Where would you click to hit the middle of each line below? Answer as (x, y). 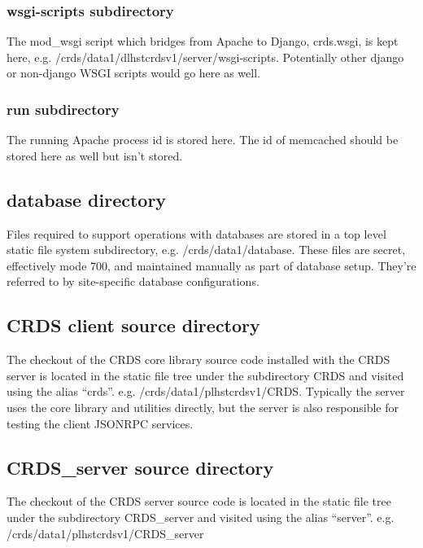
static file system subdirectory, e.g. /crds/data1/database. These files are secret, (206, 250)
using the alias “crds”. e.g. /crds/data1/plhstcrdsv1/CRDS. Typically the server (206, 391)
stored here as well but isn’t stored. (95, 155)
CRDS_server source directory (140, 467)
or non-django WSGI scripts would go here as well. (133, 73)
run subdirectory (63, 109)
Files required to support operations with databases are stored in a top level (196, 233)
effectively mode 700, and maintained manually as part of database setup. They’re (211, 265)
